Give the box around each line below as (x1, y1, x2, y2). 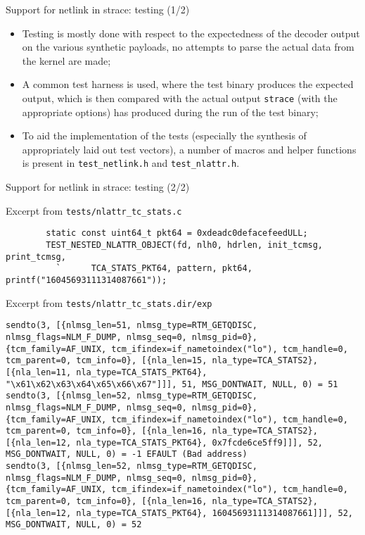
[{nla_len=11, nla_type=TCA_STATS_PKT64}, (6, 367, 207, 377)
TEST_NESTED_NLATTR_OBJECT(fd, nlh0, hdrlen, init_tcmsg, (46, 239, 324, 250)
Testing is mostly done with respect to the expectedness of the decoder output (22, 25, 360, 40)
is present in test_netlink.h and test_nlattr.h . (22, 156, 240, 170)
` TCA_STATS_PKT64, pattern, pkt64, (56, 263, 252, 274)
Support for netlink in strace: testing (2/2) (6, 180, 190, 194)
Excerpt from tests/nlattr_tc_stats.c (6, 203, 182, 218)
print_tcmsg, (6, 251, 66, 262)
